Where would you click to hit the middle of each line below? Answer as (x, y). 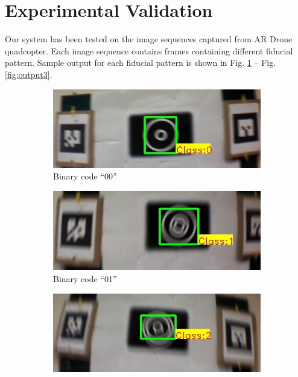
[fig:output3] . (29, 74)
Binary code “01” (85, 278)
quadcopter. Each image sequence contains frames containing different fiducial (149, 50)
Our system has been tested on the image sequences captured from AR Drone (149, 39)
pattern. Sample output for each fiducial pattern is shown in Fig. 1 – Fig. (141, 63)
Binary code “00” (85, 176)
